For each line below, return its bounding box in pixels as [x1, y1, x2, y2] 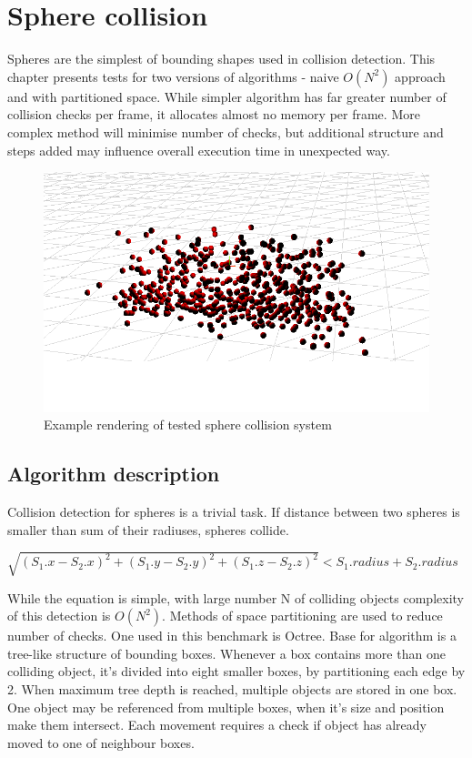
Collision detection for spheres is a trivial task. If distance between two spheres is [7, 501, 460, 520]
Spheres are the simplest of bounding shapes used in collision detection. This [7, 49, 436, 68]
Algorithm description [7, 460, 220, 488]
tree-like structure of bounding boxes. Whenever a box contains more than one [7, 643, 446, 662]
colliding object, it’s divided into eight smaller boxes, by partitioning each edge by [7, 662, 466, 681]
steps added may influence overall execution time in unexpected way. [7, 140, 390, 159]
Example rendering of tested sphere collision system [44, 415, 332, 434]
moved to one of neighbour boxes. [7, 733, 195, 752]
